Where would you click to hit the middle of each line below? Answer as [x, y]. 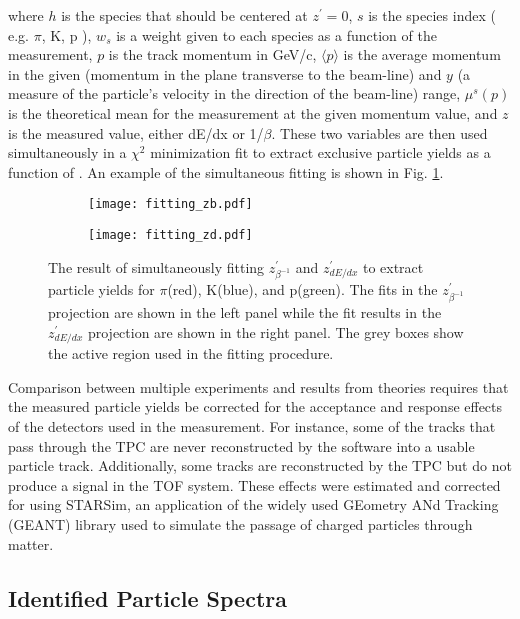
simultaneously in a [67, 152]
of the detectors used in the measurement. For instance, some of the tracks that [252, 425]
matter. [31, 543]
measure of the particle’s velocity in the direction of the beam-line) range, [234, 93]
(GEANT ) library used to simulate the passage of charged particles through [240, 523]
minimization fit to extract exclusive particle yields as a [320, 152]
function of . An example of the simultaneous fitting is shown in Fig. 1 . [226, 171]
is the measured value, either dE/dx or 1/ [136, 132]
